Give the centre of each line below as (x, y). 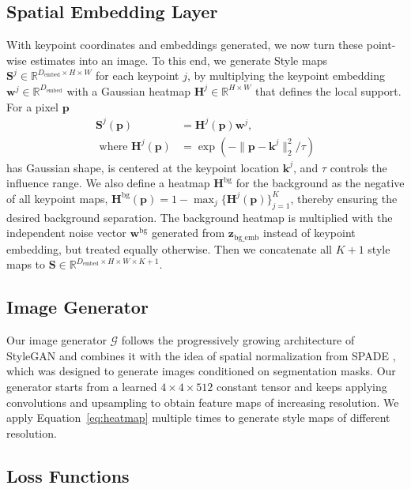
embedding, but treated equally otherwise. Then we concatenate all (169, 248)
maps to (26, 264)
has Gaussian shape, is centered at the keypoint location (143, 167)
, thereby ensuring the (344, 198)
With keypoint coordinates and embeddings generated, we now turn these (185, 45)
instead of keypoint (309, 233)
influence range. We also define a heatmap (108, 183)
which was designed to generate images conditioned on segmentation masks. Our (201, 371)
